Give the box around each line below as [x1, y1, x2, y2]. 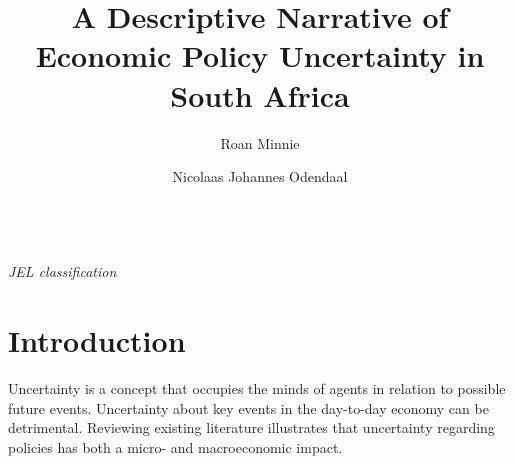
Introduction [8, 320, 186, 361]
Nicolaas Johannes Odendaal [172, 166, 348, 187]
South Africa [170, 74, 350, 115]
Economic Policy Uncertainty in [35, 35, 485, 76]
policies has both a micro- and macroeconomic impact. [8, 436, 343, 457]
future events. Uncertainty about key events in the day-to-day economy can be [8, 397, 489, 418]
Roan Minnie [220, 132, 300, 153]
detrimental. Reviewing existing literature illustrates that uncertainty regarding [8, 417, 495, 438]
